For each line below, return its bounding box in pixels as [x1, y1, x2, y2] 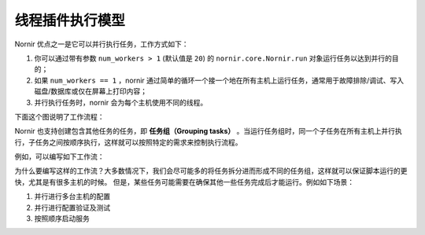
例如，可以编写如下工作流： [14, 152, 105, 161]
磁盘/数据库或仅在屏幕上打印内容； [34, 86, 148, 96]
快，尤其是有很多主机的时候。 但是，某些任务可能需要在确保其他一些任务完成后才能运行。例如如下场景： [14, 177, 354, 186]
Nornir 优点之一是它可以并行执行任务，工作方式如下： [14, 39, 189, 49]
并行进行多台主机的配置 [34, 192, 110, 201]
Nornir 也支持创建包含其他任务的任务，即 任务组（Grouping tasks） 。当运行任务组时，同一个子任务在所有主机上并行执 [14, 127, 402, 136]
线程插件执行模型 [14, 12, 126, 29]
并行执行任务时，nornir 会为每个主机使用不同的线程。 [34, 97, 208, 107]
